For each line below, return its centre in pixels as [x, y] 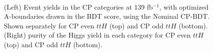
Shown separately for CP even [49, 25]
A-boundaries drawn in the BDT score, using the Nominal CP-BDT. [107, 16]
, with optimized [184, 7]
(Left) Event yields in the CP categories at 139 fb [79, 7]
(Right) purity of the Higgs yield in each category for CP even [97, 35]
